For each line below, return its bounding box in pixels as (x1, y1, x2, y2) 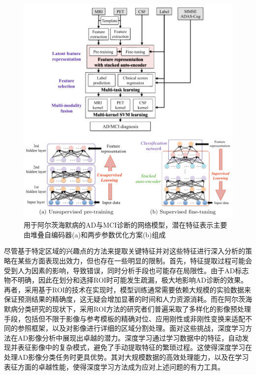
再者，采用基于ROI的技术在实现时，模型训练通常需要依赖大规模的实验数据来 (4, 284, 251, 294)
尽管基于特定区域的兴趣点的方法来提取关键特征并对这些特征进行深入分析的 (4, 246, 245, 256)
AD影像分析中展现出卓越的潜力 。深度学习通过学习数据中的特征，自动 (17, 332, 242, 343)
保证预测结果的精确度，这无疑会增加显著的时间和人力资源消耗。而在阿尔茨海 (4, 294, 252, 304)
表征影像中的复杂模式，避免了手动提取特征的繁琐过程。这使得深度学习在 (17, 342, 252, 352)
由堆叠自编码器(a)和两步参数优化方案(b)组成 (24, 229, 166, 239)
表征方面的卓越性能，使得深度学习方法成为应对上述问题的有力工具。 (4, 361, 224, 372)
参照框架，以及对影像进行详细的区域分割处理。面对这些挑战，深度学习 (17, 323, 245, 333)
